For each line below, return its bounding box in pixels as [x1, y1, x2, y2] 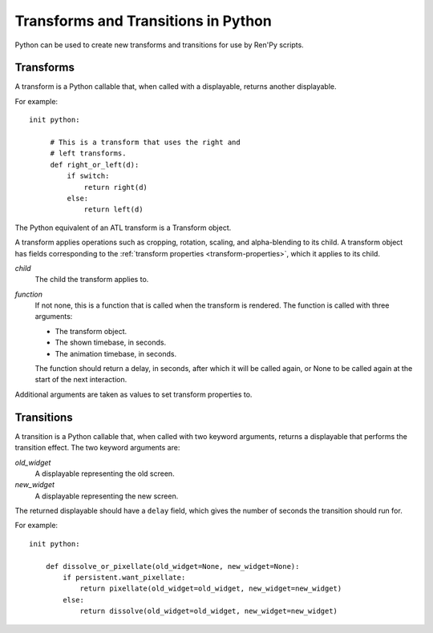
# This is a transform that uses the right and [50, 138, 241, 147]
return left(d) [83, 205, 144, 214]
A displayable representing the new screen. [34, 491, 179, 501]
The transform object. [55, 326, 127, 336]
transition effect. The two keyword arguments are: [14, 443, 180, 453]
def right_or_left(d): [50, 160, 140, 169]
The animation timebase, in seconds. [55, 349, 176, 358]
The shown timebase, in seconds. [55, 337, 167, 348]
